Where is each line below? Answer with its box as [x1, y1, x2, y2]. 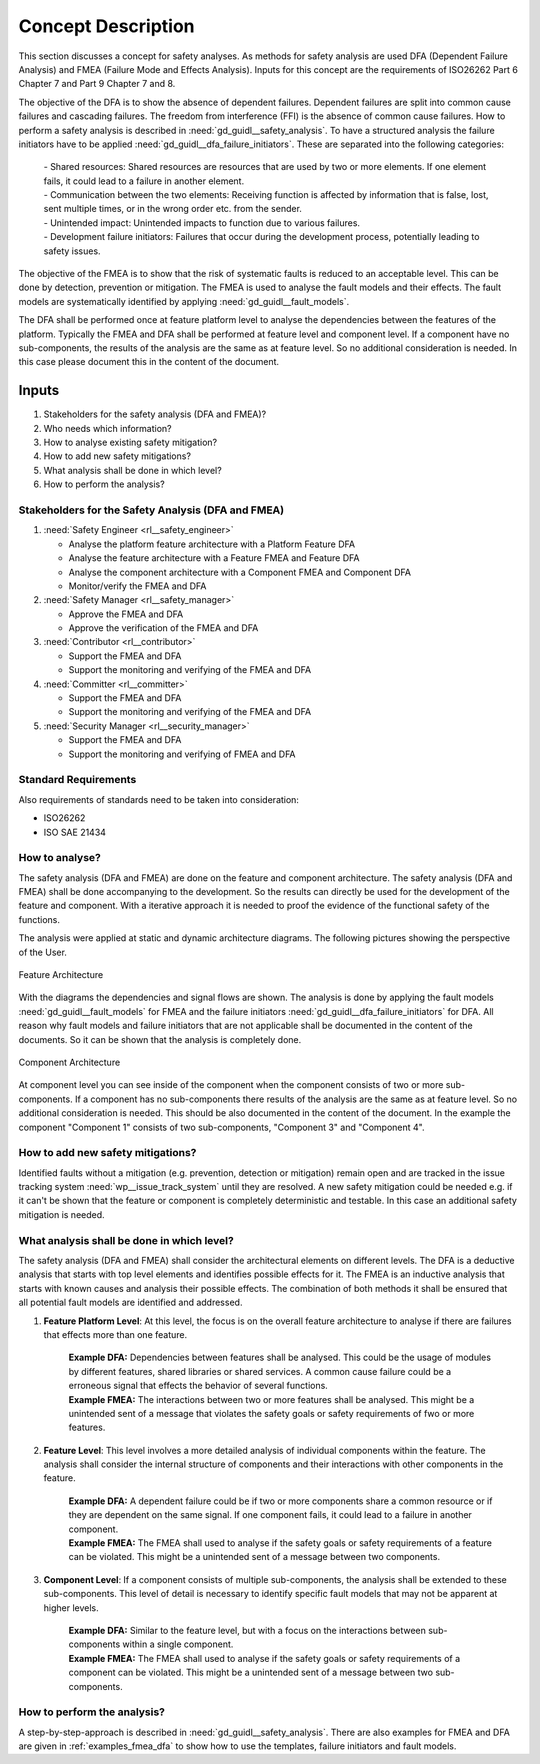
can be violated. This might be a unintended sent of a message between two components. [68, 1551, 440, 1563]
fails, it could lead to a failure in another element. [43, 175, 245, 187]
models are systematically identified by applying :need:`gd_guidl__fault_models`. [18, 295, 350, 307]
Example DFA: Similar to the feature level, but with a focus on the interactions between [68, 1624, 427, 1636]
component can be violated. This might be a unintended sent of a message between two [68, 1666, 434, 1679]
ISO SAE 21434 [43, 826, 107, 838]
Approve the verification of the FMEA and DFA [68, 622, 259, 634]
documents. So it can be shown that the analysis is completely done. [18, 1033, 302, 1045]
